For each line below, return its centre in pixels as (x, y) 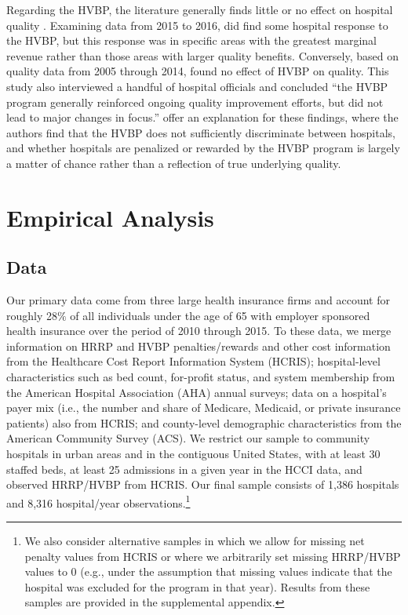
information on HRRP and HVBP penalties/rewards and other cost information (199, 346)
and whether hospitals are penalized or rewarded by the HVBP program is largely (203, 148)
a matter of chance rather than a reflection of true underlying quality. (174, 163)
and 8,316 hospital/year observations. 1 (98, 501)
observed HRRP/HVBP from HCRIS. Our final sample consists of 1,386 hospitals (203, 484)
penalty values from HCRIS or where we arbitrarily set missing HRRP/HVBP (213, 556)
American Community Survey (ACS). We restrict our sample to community (188, 438)
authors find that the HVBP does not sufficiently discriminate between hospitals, (201, 132)
